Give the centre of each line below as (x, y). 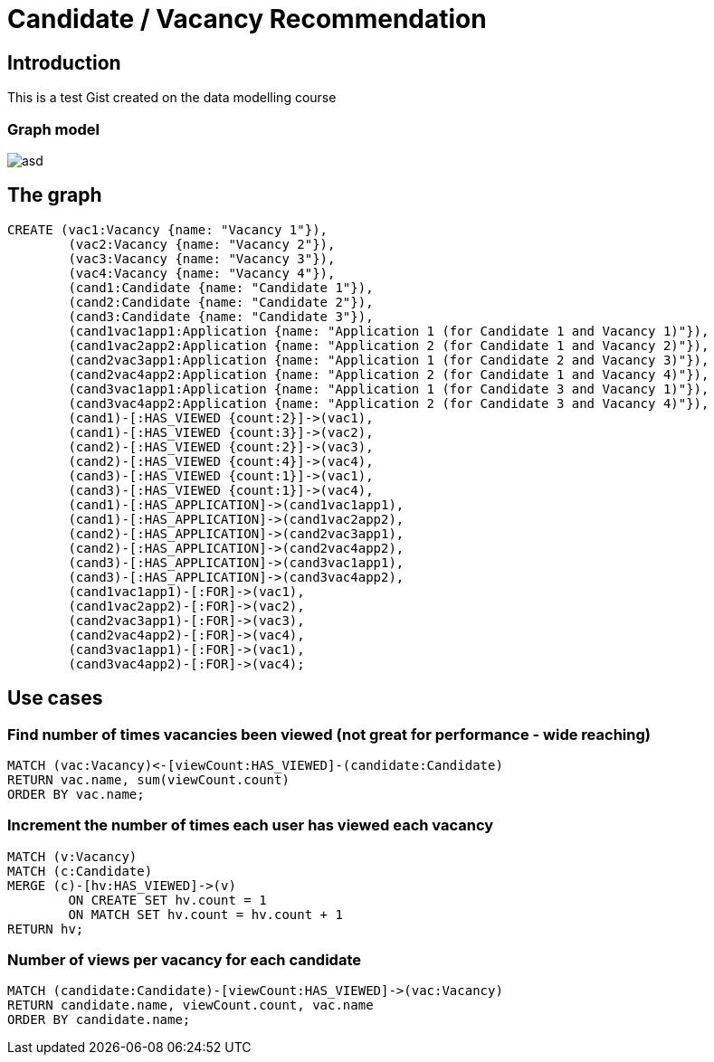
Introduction (64, 62)
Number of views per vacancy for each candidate (184, 960)
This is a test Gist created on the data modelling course (172, 98)
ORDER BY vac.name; (76, 794)
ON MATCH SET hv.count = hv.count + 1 (205, 914)
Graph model (54, 129)
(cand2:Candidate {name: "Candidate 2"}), (221, 302)
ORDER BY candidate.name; (99, 1020)
